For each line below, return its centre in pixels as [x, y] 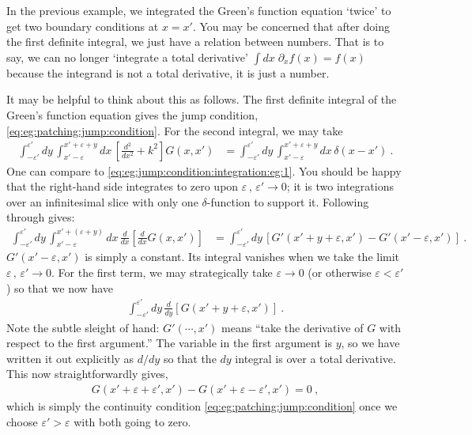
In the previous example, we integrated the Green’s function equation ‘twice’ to [199, 10]
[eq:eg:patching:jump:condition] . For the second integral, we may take [175, 130]
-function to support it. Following [288, 201]
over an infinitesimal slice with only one [102, 201]
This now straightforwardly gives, [87, 374]
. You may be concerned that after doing [291, 26]
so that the [190, 358]
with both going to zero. [132, 421]
